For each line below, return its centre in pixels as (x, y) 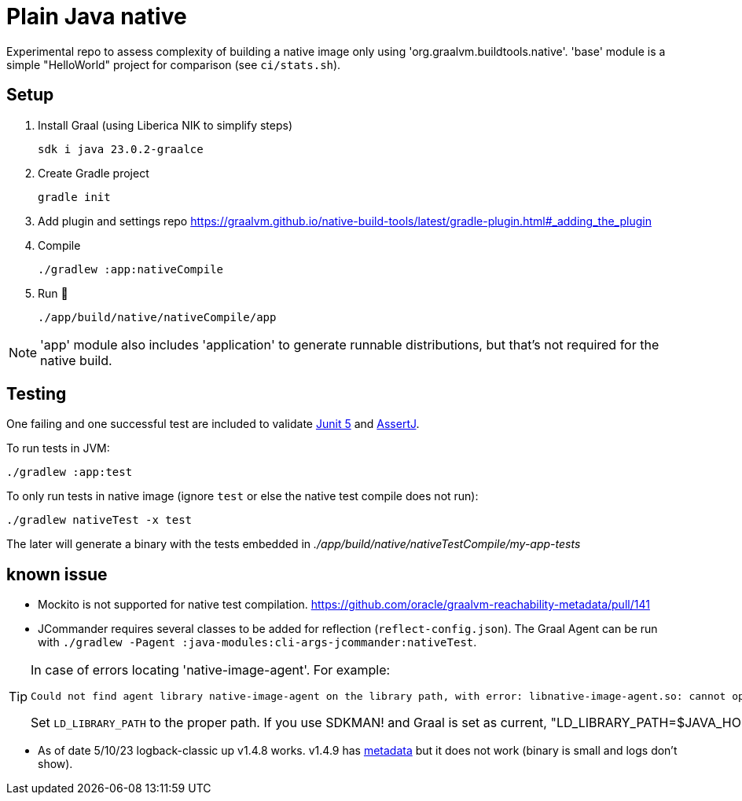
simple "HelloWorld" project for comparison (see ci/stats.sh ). (174, 64)
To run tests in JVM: (58, 448)
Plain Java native (97, 16)
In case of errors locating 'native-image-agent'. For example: (211, 670)
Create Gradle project (94, 173)
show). (55, 764)
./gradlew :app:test (70, 472)
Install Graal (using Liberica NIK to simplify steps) (165, 125)
